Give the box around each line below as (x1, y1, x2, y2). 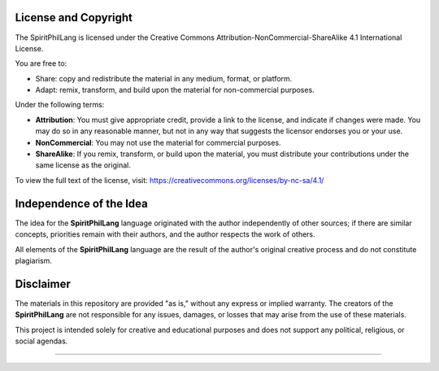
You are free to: (15, 59, 67, 68)
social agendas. (15, 336, 68, 346)
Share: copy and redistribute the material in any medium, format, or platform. (35, 73, 293, 83)
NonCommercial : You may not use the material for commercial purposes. (35, 137, 281, 147)
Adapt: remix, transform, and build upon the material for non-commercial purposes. (35, 85, 315, 95)
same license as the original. (35, 160, 132, 170)
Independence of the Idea (15, 196, 148, 211)
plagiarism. (15, 255, 53, 265)
